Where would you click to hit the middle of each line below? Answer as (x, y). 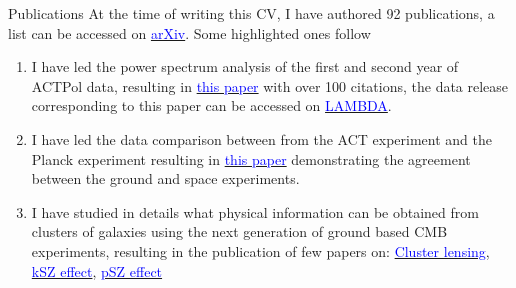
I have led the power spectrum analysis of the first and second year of (245, 66)
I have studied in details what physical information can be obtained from (255, 211)
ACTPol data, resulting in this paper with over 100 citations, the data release (270, 85)
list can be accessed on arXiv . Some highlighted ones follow (189, 32)
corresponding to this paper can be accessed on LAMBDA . (211, 105)
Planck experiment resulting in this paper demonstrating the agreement (251, 158)
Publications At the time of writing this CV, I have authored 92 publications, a (251, 13)
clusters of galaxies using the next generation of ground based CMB (239, 231)
